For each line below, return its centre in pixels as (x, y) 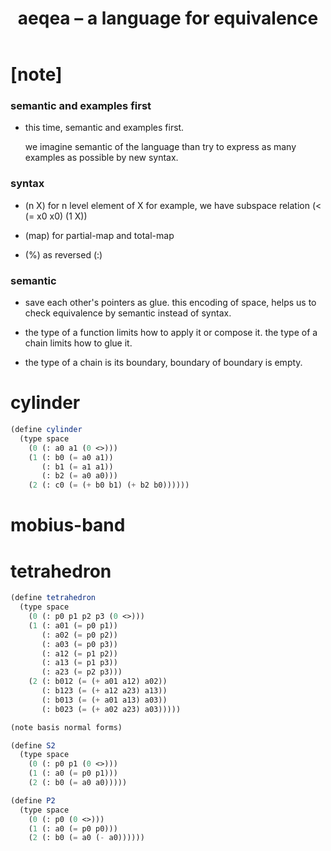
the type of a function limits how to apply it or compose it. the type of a (171, 333)
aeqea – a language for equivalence (168, 18)
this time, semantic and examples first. (104, 128)
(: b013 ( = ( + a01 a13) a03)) (104, 700)
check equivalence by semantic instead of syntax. (128, 313)
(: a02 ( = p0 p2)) (79, 635)
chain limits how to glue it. (78, 343)
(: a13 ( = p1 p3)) (79, 663)
